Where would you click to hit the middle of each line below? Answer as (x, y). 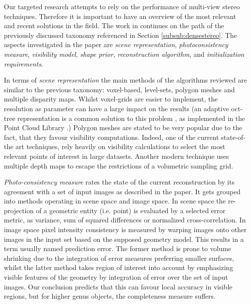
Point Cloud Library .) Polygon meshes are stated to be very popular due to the (123, 127)
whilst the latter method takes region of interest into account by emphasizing (118, 267)
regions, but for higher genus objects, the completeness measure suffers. (110, 296)
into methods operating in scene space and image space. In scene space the (115, 201)
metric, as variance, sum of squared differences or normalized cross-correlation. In (125, 220)
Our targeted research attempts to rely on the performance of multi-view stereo (122, 6)
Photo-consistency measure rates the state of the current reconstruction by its (119, 182)
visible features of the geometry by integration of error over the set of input (116, 277)
